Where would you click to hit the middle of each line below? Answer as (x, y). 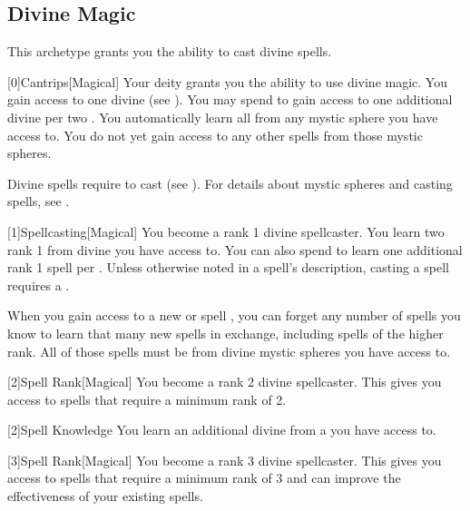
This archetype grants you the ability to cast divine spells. (170, 51)
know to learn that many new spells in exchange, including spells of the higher (225, 333)
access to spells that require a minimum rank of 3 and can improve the (204, 478)
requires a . (39, 285)
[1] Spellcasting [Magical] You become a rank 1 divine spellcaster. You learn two (226, 231)
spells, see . (39, 201)
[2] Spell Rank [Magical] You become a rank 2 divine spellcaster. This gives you (225, 382)
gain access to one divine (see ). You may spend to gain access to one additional (230, 99)
